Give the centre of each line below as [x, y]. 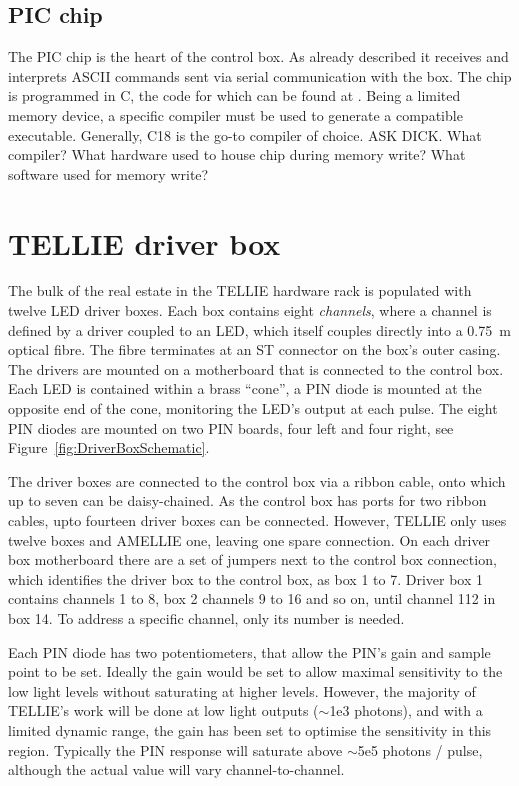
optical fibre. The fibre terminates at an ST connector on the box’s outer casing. [254, 349]
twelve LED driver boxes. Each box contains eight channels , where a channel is [250, 310]
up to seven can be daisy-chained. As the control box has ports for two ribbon [247, 500]
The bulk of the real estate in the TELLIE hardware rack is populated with [240, 290]
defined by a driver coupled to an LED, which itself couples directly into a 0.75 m [259, 329]
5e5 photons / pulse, [420, 749]
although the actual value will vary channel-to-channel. [176, 769]
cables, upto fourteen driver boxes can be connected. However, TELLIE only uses [257, 520]
